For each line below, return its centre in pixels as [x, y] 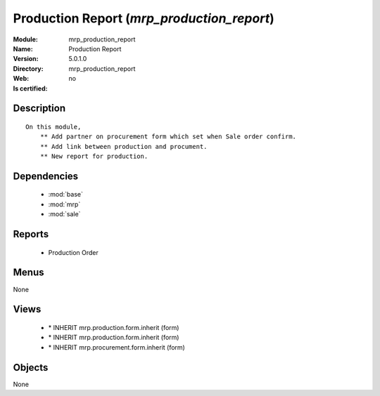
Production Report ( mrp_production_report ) [144, 18]
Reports [31, 234]
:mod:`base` [66, 194]
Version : [26, 59]
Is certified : [30, 88]
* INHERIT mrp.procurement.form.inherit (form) [117, 347]
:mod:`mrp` [64, 204]
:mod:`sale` [64, 214]
